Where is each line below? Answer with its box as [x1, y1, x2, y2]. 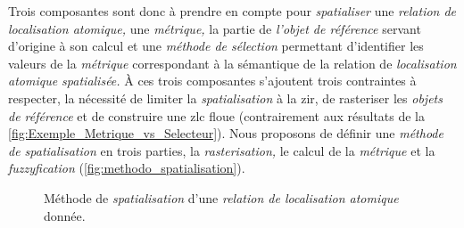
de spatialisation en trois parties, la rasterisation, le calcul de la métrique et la [8, 141, 435, 159]
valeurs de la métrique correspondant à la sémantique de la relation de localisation [8, 53, 457, 72]
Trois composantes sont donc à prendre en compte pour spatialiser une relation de [8, 2, 457, 20]
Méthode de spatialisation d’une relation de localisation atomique [44, 188, 399, 207]
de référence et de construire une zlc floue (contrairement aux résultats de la [8, 106, 426, 125]
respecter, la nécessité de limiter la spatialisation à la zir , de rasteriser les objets [8, 88, 443, 107]
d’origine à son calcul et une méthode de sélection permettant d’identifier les [8, 37, 424, 55]
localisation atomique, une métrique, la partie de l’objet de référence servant [8, 19, 421, 37]
